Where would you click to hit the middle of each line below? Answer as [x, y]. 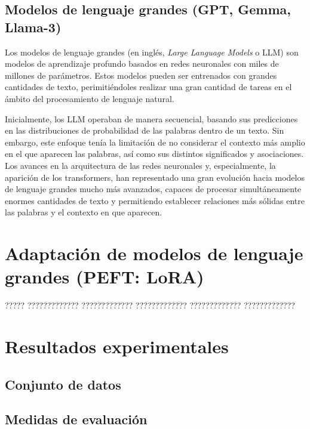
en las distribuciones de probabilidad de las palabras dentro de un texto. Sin [145, 130]
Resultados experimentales [117, 346]
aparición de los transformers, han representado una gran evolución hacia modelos [155, 177]
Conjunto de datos [63, 384]
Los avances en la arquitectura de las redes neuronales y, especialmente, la [140, 165]
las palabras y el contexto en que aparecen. [84, 212]
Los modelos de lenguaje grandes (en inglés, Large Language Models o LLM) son [152, 52]
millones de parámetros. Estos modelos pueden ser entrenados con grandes [141, 75]
